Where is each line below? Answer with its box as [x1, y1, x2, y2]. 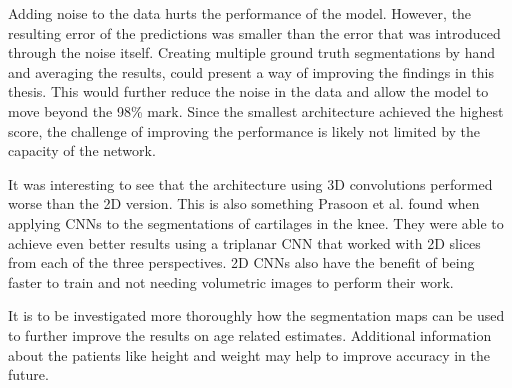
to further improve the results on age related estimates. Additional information [8, 324, 492, 345]
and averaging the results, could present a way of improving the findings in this [8, 61, 494, 82]
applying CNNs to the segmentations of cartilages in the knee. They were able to [8, 212, 504, 233]
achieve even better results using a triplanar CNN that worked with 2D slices [8, 232, 481, 253]
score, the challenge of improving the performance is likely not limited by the [8, 120, 481, 141]
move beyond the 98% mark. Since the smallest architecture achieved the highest [8, 100, 504, 121]
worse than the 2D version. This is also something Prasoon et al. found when [8, 193, 480, 214]
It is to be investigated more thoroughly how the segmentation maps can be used [8, 305, 505, 326]
